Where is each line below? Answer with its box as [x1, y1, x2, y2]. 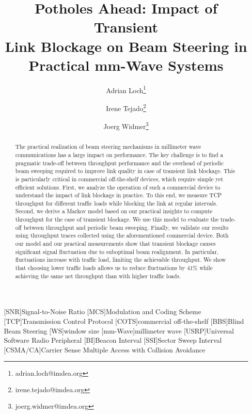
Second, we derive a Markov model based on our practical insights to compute [15, 207, 213, 215]
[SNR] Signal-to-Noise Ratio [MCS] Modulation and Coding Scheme [4, 306, 201, 317]
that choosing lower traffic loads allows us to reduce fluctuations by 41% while [15, 264, 213, 272]
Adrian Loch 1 [106, 83, 146, 95]
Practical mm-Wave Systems [28, 55, 224, 75]
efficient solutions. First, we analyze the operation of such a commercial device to [15, 183, 220, 191]
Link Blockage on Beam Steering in [5, 36, 247, 56]
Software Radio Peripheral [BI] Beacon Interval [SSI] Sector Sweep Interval [4, 335, 222, 345]
